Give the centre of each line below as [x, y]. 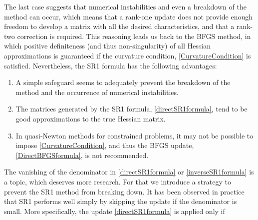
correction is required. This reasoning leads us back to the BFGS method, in [134, 36]
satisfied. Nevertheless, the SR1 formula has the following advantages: [111, 65]
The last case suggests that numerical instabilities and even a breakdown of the [125, 6]
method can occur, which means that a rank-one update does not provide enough [129, 16]
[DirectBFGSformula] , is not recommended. [82, 155]
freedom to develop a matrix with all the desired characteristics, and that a [119, 26]
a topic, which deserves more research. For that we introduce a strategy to [118, 181]
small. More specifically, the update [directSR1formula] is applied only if [115, 211]
